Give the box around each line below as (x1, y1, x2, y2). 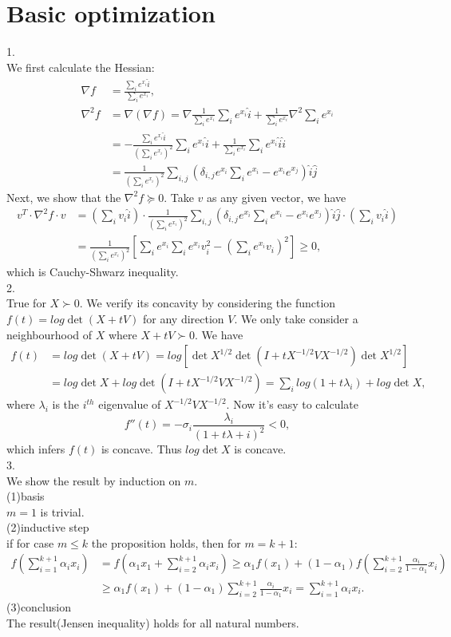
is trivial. (40, 503, 85, 520)
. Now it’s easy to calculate (226, 396, 359, 413)
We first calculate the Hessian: (6, 58, 155, 75)
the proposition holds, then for (91, 534, 241, 551)
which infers (6, 441, 65, 457)
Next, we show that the (6, 188, 121, 205)
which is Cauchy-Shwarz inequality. (6, 263, 179, 280)
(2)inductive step (6, 519, 89, 536)
